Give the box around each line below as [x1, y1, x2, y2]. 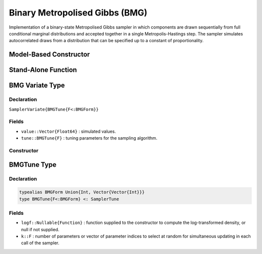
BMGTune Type [9, 160, 57, 169]
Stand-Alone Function [9, 66, 77, 74]
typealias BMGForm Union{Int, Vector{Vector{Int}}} [19, 190, 145, 195]
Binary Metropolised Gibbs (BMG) [9, 7, 147, 18]
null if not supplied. [21, 226, 60, 232]
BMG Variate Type [9, 81, 65, 90]
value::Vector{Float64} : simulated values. [21, 128, 116, 134]
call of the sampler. [21, 240, 60, 246]
